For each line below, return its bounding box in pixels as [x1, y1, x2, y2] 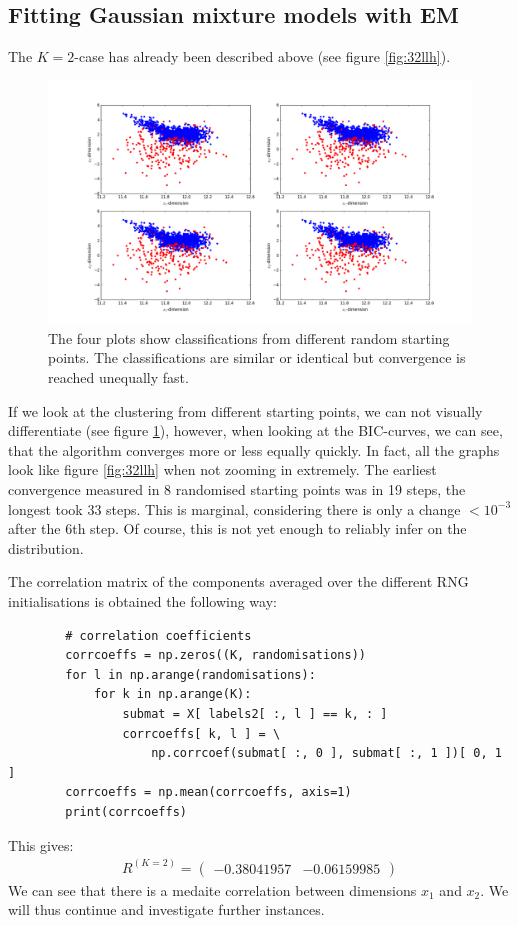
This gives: [8, 834, 74, 855]
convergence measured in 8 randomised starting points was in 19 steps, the [8, 479, 466, 500]
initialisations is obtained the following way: [8, 590, 277, 611]
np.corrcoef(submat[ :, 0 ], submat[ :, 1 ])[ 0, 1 [151, 746, 502, 761]
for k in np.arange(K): [93, 687, 252, 702]
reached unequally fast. [48, 367, 189, 388]
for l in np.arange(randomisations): [65, 667, 316, 682]
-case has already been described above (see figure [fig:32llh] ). [74, 46, 451, 67]
